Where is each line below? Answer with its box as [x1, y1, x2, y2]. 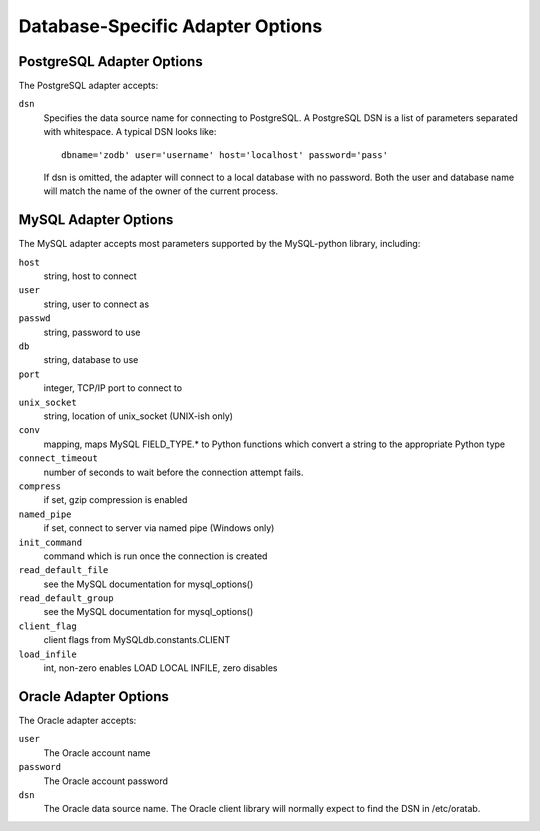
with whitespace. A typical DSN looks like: [43, 126, 217, 138]
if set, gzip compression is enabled [43, 494, 188, 506]
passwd [18, 313, 51, 324]
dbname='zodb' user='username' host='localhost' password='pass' [61, 149, 389, 160]
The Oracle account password [43, 775, 169, 787]
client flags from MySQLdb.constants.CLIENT [43, 634, 231, 646]
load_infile [18, 648, 77, 660]
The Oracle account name [43, 746, 151, 759]
